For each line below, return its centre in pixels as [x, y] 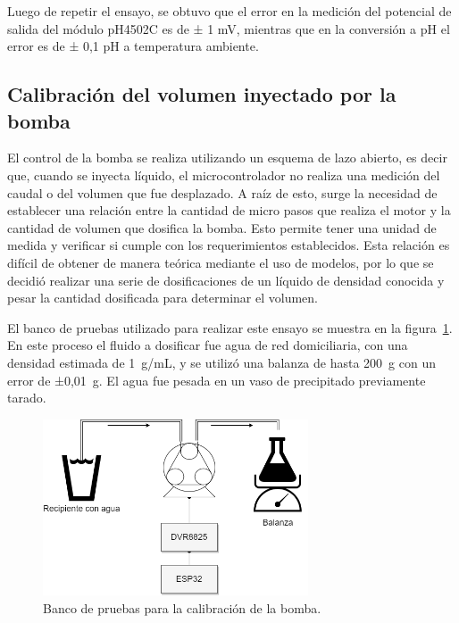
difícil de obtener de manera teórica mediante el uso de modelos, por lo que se [221, 262]
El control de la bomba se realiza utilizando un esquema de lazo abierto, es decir [227, 158]
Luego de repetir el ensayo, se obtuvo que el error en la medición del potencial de [229, 11]
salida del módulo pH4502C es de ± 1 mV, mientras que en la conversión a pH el [229, 28]
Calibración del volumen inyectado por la [202, 94]
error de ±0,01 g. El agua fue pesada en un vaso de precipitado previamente [217, 380]
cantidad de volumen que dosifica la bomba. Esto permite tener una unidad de [222, 227]
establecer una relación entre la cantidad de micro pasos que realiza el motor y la [229, 210]
